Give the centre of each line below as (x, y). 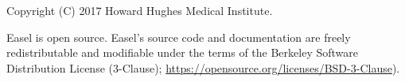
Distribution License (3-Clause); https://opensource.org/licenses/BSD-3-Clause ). (203, 67)
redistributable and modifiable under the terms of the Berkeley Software (182, 52)
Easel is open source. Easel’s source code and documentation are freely (179, 37)
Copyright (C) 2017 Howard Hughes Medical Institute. (140, 10)
